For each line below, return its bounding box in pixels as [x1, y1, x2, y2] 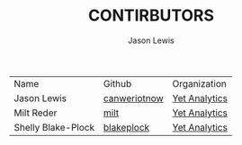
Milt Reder [13, 107, 58, 119]
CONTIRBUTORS [88, 5, 214, 26]
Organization [172, 77, 227, 90]
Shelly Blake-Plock [13, 121, 95, 133]
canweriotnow [103, 91, 164, 104]
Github [103, 77, 132, 90]
